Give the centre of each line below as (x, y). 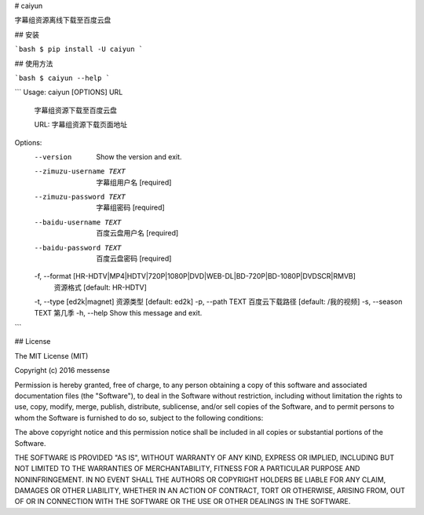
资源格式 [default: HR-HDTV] (100, 287)
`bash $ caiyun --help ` (62, 78)
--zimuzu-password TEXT (80, 197)
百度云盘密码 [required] (134, 258)
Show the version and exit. (139, 156)
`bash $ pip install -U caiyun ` (79, 49)
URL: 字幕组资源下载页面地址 (81, 125)
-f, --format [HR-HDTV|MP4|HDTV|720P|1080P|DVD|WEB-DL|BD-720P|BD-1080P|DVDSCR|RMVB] (195, 276)
